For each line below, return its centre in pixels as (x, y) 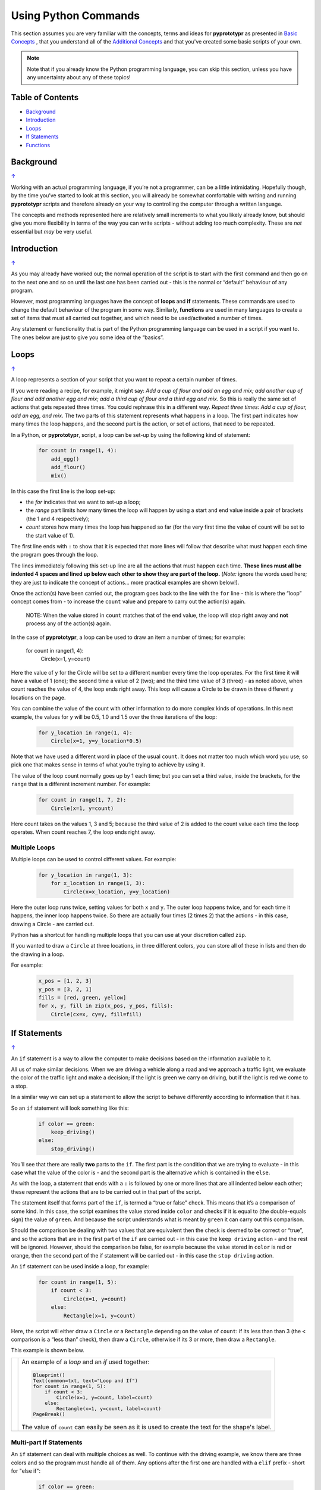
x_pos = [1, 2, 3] (65, 981)
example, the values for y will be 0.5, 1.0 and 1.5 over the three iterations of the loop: (114, 717)
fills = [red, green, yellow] (82, 997)
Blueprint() (49, 1375)
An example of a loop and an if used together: (86, 1362)
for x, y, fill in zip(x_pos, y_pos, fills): (106, 1006)
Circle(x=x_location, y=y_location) (117, 892)
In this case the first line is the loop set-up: (63, 491)
